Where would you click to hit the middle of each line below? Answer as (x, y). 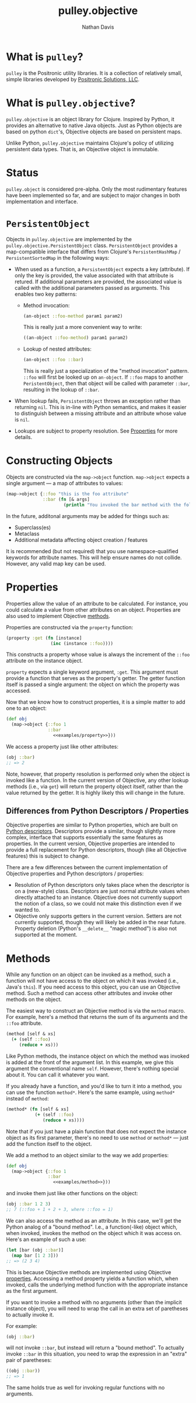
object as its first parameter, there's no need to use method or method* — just (97, 1137)
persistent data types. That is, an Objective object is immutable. (83, 149)
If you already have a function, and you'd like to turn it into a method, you (94, 1086)
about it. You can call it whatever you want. (58, 1075)
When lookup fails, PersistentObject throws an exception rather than (97, 401)
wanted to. (27, 910)
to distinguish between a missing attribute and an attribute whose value (100, 413)
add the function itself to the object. (49, 1144)
